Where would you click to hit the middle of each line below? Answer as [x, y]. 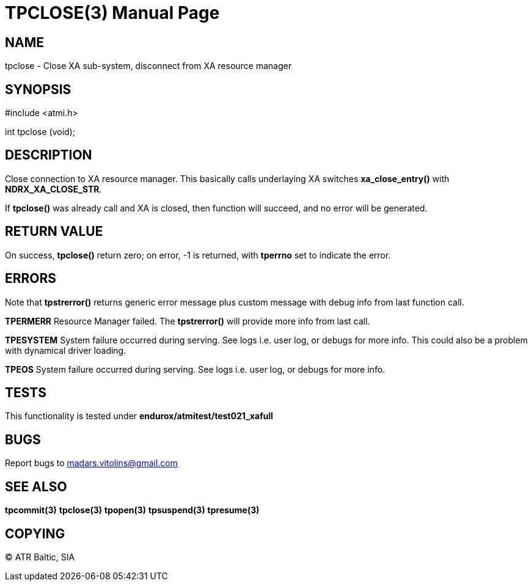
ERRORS [31, 279]
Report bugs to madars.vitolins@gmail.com [91, 463]
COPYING [35, 533]
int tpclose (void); [40, 132]
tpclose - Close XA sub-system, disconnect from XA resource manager [148, 66]
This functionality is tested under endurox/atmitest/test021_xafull [139, 416]
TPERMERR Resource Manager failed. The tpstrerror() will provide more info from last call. [188, 321]
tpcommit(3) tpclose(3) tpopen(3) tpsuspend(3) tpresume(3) [132, 510]
